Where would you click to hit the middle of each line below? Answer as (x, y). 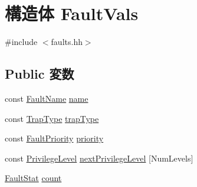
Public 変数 (40, 74)
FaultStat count (33, 178)
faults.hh (67, 42)
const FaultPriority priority (54, 138)
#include (21, 42)
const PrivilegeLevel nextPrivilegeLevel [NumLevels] (99, 158)
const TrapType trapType (52, 118)
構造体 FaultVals (72, 13)
